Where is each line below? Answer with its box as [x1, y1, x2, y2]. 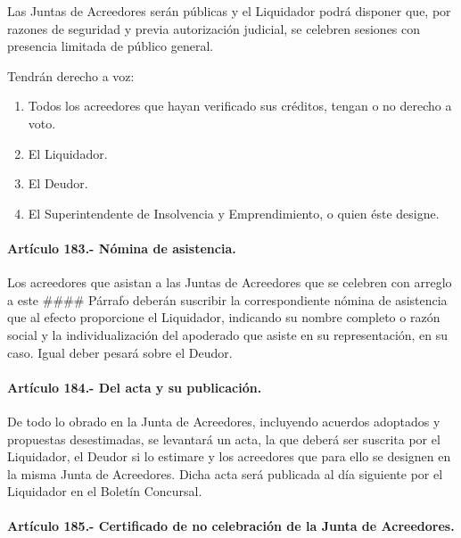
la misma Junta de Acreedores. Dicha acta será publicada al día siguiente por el [7, 464, 443, 483]
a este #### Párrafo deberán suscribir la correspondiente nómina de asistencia [7, 290, 448, 309]
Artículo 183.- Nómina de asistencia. [7, 238, 236, 257]
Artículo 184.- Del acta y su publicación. [7, 377, 262, 396]
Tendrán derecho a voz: [7, 66, 135, 85]
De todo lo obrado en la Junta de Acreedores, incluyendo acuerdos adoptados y [7, 411, 440, 430]
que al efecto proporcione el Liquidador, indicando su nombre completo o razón [7, 308, 440, 327]
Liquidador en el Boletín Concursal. [7, 482, 202, 501]
